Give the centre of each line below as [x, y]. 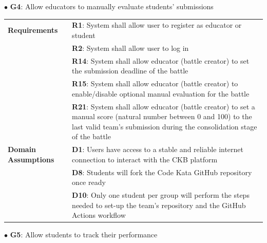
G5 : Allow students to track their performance [84, 235]
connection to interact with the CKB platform [145, 159]
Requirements [33, 30]
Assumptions [31, 159]
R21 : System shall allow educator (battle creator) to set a [164, 106]
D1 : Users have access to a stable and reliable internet [158, 149]
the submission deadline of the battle [130, 71]
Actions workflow [99, 215]
